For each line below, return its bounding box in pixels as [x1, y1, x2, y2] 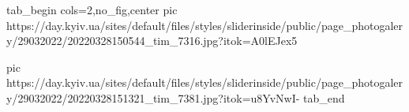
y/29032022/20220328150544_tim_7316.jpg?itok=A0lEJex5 [6, 32, 298, 49]
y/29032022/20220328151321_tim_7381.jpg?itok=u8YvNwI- [6, 89, 300, 106]
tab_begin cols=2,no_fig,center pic [6, 2, 178, 17]
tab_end [303, 89, 345, 106]
